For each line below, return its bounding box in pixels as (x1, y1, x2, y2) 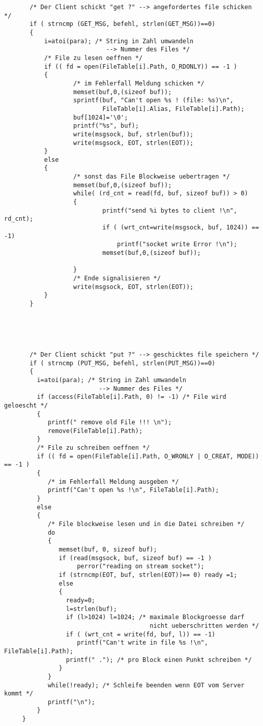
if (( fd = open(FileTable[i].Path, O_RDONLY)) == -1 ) (44, 63, 238, 70)
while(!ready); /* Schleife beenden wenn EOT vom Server (47, 681, 245, 689)
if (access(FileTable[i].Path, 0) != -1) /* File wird (37, 393, 226, 401)
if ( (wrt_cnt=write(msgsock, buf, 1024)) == (102, 224, 259, 231)
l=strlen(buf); (66, 605, 117, 613)
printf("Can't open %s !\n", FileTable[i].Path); (47, 486, 219, 494)
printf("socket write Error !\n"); (116, 241, 238, 248)
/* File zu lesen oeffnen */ (44, 54, 143, 62)
